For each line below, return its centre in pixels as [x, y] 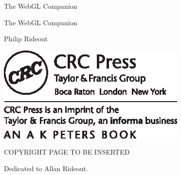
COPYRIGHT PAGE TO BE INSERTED [67, 152]
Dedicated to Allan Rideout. [46, 168]
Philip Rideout [26, 39]
